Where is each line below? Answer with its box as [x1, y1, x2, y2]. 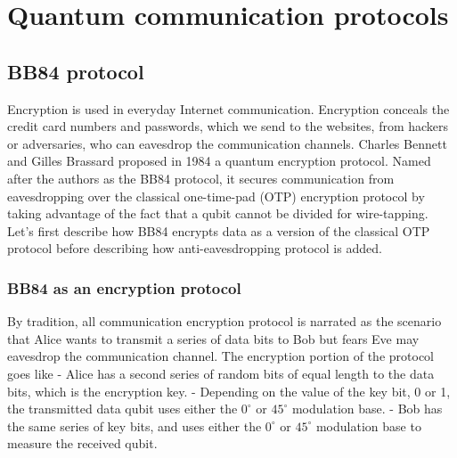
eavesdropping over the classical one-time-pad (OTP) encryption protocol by [7, 186, 425, 205]
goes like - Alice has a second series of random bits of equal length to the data [7, 364, 435, 382]
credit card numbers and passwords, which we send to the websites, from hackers [7, 117, 449, 135]
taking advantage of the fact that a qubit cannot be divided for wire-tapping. [7, 204, 428, 223]
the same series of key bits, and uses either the [7, 416, 262, 435]
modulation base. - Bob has [291, 399, 443, 418]
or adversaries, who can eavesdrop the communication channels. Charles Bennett [7, 134, 447, 152]
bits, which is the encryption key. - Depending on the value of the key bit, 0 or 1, [7, 381, 451, 400]
